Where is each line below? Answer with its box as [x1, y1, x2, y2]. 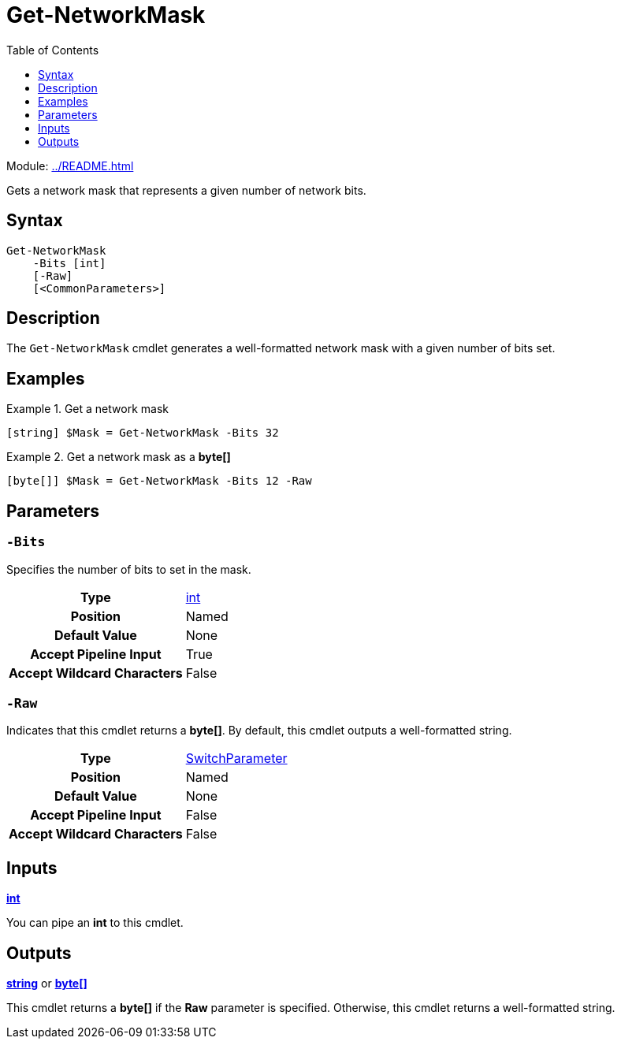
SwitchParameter [185, 750, 288, 767]
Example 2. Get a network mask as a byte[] [6, 450, 231, 464]
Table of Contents [6, 43, 99, 57]
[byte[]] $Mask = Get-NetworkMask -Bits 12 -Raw [6, 474, 312, 488]
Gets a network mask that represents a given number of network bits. [6, 183, 366, 197]
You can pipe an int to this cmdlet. [6, 916, 184, 930]
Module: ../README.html [6, 158, 134, 173]
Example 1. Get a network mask [6, 402, 169, 416]
